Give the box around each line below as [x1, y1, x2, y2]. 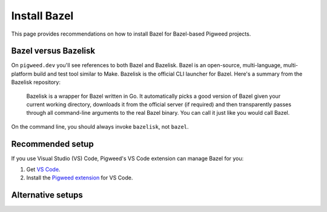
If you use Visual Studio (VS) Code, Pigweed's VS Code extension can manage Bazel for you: [11, 155, 244, 162]
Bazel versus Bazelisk [11, 46, 96, 56]
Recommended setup [11, 139, 94, 149]
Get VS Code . [26, 166, 61, 173]
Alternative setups [11, 190, 83, 201]
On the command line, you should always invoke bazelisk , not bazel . [11, 123, 189, 130]
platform [11, 70, 33, 77]
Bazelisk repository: [11, 79, 61, 86]
